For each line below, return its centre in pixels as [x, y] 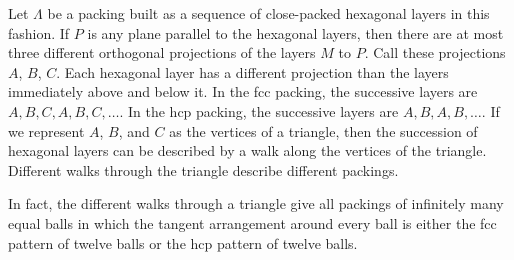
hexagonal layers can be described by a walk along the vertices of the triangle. [247, 150]
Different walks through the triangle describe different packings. [203, 169]
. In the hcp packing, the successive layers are [259, 110]
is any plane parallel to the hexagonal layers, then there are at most [295, 32]
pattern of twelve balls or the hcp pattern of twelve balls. [183, 242]
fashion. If [39, 32]
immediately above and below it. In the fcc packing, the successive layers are [243, 91]
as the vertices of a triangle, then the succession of [323, 130]
